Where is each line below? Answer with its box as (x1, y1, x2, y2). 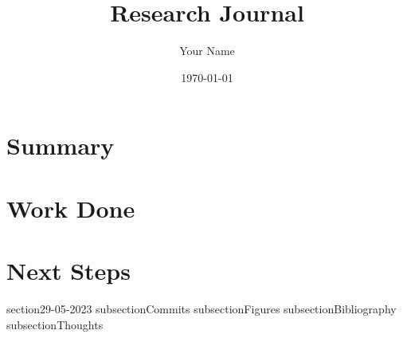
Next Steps (6, 254, 131, 287)
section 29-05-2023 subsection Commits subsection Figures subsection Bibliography (6, 301, 397, 316)
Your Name (179, 42, 235, 59)
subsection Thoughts (6, 316, 104, 332)
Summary (6, 129, 115, 162)
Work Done (6, 191, 135, 224)
